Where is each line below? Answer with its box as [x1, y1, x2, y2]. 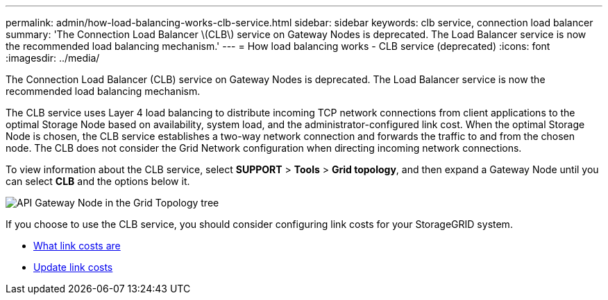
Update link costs [33, 261, 113, 273]
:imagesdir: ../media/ [6, 52, 100, 64]
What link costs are [33, 240, 121, 252]
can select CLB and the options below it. [6, 175, 190, 187]
